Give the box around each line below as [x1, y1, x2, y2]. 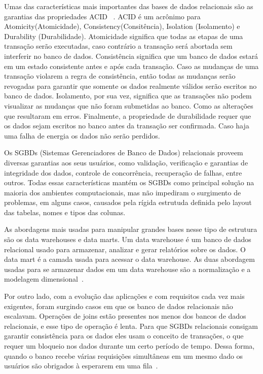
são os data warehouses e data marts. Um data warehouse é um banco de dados [4, 234, 251, 245]
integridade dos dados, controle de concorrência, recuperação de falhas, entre [4, 167, 242, 178]
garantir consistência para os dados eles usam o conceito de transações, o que [4, 330, 244, 341]
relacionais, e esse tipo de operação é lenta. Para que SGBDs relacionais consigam [4, 320, 258, 331]
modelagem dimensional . [4, 274, 84, 284]
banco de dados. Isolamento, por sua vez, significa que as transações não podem [4, 90, 252, 101]
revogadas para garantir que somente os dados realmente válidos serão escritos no [4, 80, 257, 91]
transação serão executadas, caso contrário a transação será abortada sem [4, 41, 233, 51]
